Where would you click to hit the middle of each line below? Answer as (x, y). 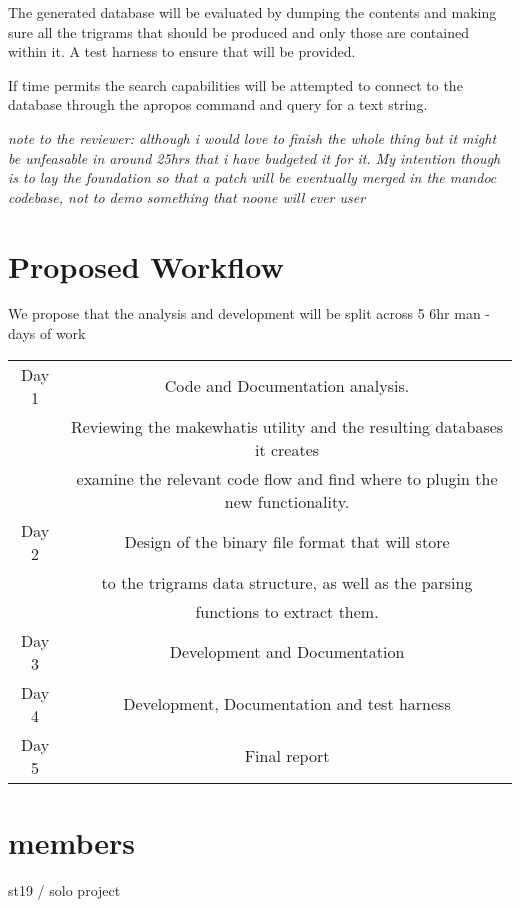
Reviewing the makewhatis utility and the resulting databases (287, 426)
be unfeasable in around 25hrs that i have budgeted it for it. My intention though (254, 157)
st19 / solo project (64, 889)
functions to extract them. (287, 611)
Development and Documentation (287, 652)
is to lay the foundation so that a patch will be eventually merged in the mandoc (252, 177)
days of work (47, 333)
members (72, 841)
